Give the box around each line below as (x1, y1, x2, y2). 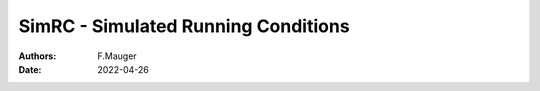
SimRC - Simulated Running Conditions (18, 15, 350, 37)
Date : (18, 63, 42, 75)
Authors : (18, 50, 57, 62)
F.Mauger (97, 50, 137, 62)
